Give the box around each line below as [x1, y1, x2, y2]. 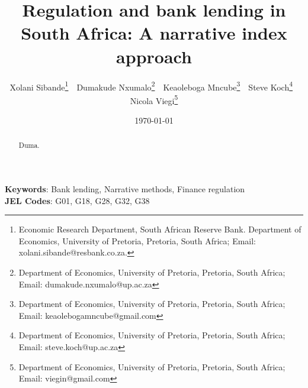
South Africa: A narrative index [21, 21, 287, 45]
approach [116, 44, 192, 68]
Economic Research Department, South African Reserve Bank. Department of [18, 223, 301, 235]
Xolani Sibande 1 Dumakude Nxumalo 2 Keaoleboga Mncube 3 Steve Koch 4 [9, 79, 293, 93]
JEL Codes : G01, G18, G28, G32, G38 [5, 194, 150, 206]
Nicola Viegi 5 [130, 92, 178, 106]
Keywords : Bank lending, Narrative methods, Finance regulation [5, 183, 245, 195]
